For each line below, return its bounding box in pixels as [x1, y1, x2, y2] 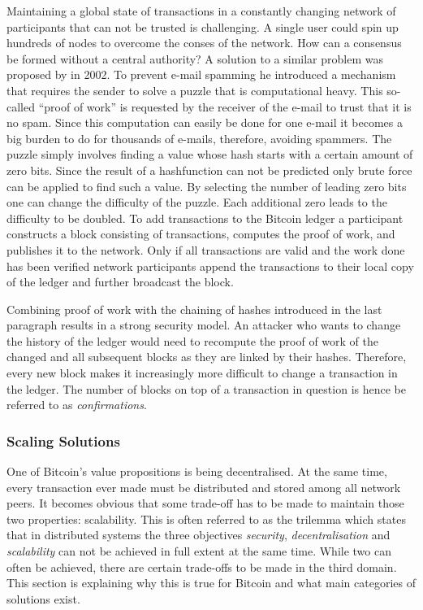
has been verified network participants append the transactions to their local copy [6, 257, 414, 274]
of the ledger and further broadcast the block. [6, 273, 234, 290]
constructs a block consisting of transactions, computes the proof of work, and [6, 225, 395, 242]
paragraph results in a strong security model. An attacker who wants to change [6, 316, 401, 333]
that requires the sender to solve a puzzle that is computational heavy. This [6, 81, 383, 98]
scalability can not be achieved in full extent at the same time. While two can [6, 542, 392, 560]
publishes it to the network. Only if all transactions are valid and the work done [6, 241, 405, 258]
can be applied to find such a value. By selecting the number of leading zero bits [6, 177, 407, 194]
